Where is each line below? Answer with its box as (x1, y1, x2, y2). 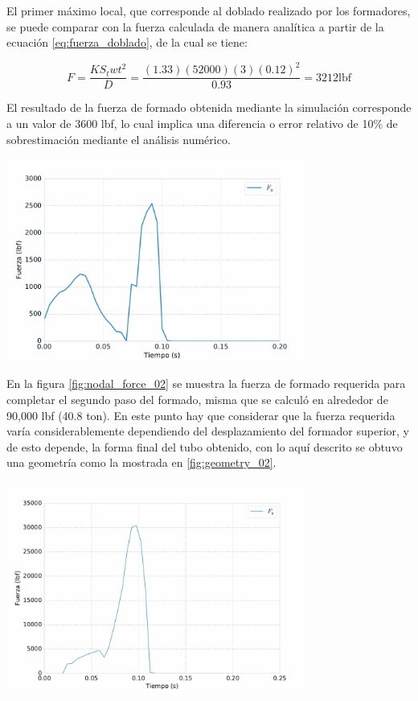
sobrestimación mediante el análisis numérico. (6, 130, 231, 147)
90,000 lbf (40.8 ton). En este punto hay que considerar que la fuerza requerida (6, 406, 395, 423)
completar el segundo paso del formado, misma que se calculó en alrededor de (6, 391, 388, 408)
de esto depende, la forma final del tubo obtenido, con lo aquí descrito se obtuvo (6, 438, 403, 455)
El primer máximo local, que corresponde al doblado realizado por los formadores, (6, 2, 411, 19)
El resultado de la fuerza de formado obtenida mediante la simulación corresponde (6, 99, 412, 116)
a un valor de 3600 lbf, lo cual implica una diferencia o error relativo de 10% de (6, 114, 398, 131)
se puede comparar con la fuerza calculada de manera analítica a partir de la (6, 18, 384, 35)
